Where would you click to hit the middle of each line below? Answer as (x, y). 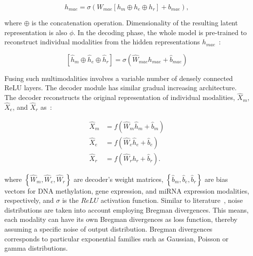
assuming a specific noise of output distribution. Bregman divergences (108, 229)
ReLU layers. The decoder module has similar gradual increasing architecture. (121, 88)
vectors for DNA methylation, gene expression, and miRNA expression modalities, (127, 190)
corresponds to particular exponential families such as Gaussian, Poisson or (117, 238)
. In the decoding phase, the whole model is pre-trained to (160, 32)
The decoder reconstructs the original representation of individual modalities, (120, 97)
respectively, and (29, 200)
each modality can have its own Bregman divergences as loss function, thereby (121, 219)
